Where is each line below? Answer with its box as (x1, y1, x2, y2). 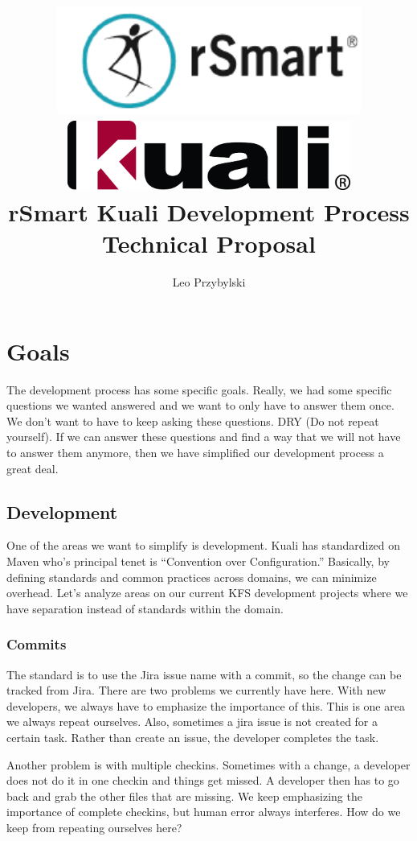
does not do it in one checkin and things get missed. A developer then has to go (6, 772, 399, 789)
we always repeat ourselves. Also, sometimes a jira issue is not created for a (6, 713, 378, 730)
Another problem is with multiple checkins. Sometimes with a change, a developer (6, 756, 411, 773)
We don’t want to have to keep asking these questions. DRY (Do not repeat (6, 412, 379, 429)
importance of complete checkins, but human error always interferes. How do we (6, 803, 401, 820)
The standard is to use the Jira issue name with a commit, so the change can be (6, 666, 402, 682)
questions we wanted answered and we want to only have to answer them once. (6, 397, 395, 414)
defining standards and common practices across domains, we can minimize (6, 568, 377, 585)
